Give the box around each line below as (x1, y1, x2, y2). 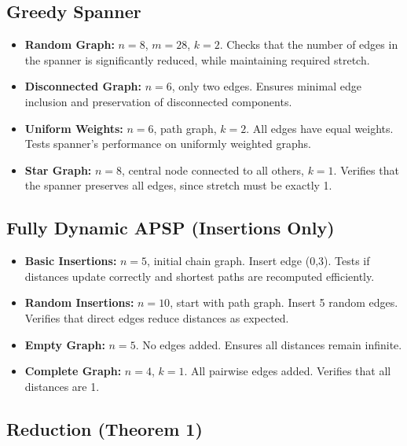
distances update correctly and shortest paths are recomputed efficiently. (24, 267, 375, 284)
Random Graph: (24, 36, 115, 53)
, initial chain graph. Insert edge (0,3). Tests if (147, 252, 370, 269)
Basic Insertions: (24, 252, 117, 269)
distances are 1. (24, 378, 100, 394)
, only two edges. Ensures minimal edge (171, 78, 361, 94)
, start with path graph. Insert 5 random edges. (170, 294, 398, 311)
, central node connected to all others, (122, 161, 304, 178)
